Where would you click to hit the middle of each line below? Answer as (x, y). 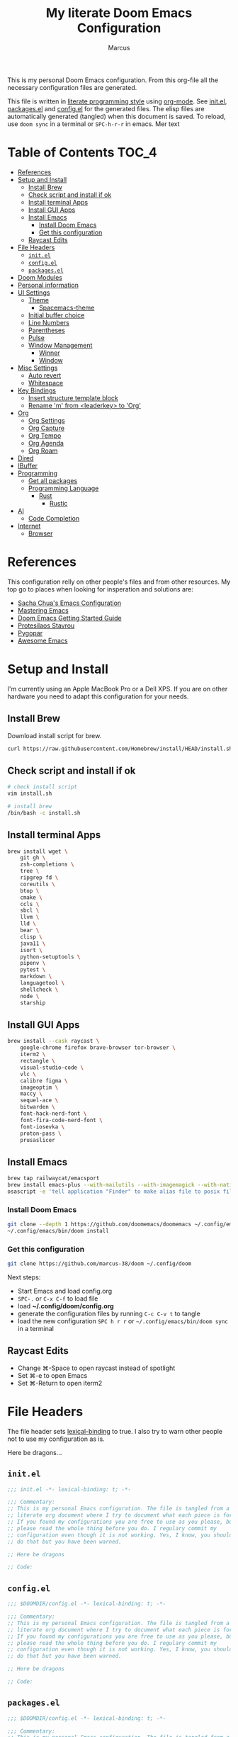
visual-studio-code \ (52, 1068)
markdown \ (36, 977)
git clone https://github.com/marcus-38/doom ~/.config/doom (100, 1264)
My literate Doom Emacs (119, 13)
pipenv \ (33, 963)
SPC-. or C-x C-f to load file (58, 1298)
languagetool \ (42, 983)
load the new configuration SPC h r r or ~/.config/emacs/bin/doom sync (123, 1321)
